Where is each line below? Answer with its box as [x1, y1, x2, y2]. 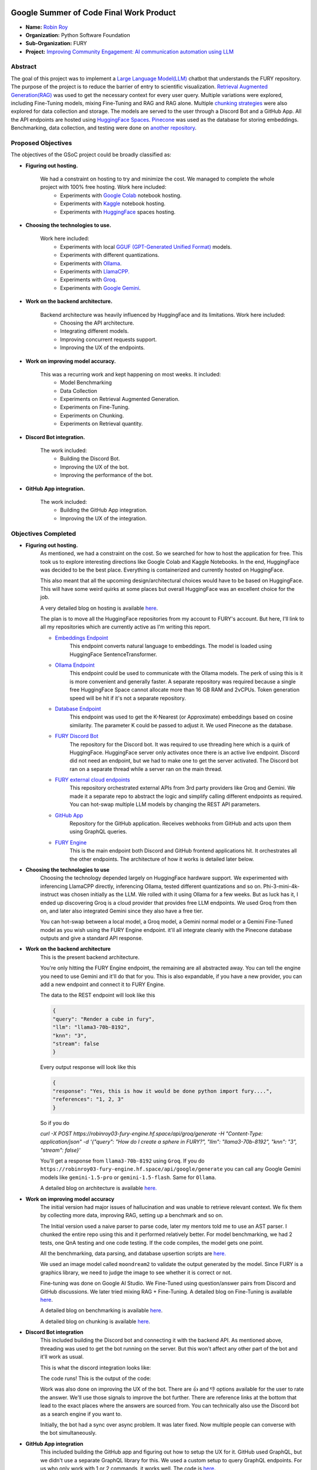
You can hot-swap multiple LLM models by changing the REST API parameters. [69, 801, 261, 808]
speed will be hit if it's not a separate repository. [69, 694, 186, 701]
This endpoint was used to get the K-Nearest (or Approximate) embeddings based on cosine [69, 713, 294, 720]
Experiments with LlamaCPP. [60, 268, 130, 275]
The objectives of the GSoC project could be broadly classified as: [11, 151, 171, 158]
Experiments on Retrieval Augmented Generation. [60, 396, 180, 403]
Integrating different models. [60, 328, 129, 335]
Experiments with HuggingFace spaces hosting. [60, 208, 176, 215]
